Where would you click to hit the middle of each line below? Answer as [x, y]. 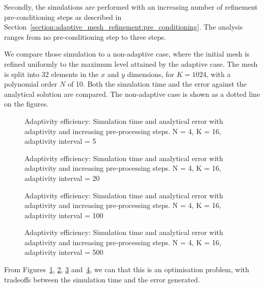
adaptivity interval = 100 [64, 215]
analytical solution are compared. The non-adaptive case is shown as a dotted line [132, 94]
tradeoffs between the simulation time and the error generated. [102, 279]
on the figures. [27, 104]
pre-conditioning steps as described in [63, 17]
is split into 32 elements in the [51, 74]
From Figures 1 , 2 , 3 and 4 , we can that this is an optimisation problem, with [127, 269]
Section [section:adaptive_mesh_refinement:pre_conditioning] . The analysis [124, 27]
